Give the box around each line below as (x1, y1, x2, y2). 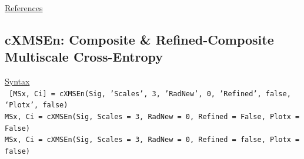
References (5, 2, 43, 13)
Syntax (5, 75, 30, 87)
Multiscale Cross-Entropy (5, 48, 163, 66)
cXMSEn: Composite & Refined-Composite (5, 30, 274, 48)
